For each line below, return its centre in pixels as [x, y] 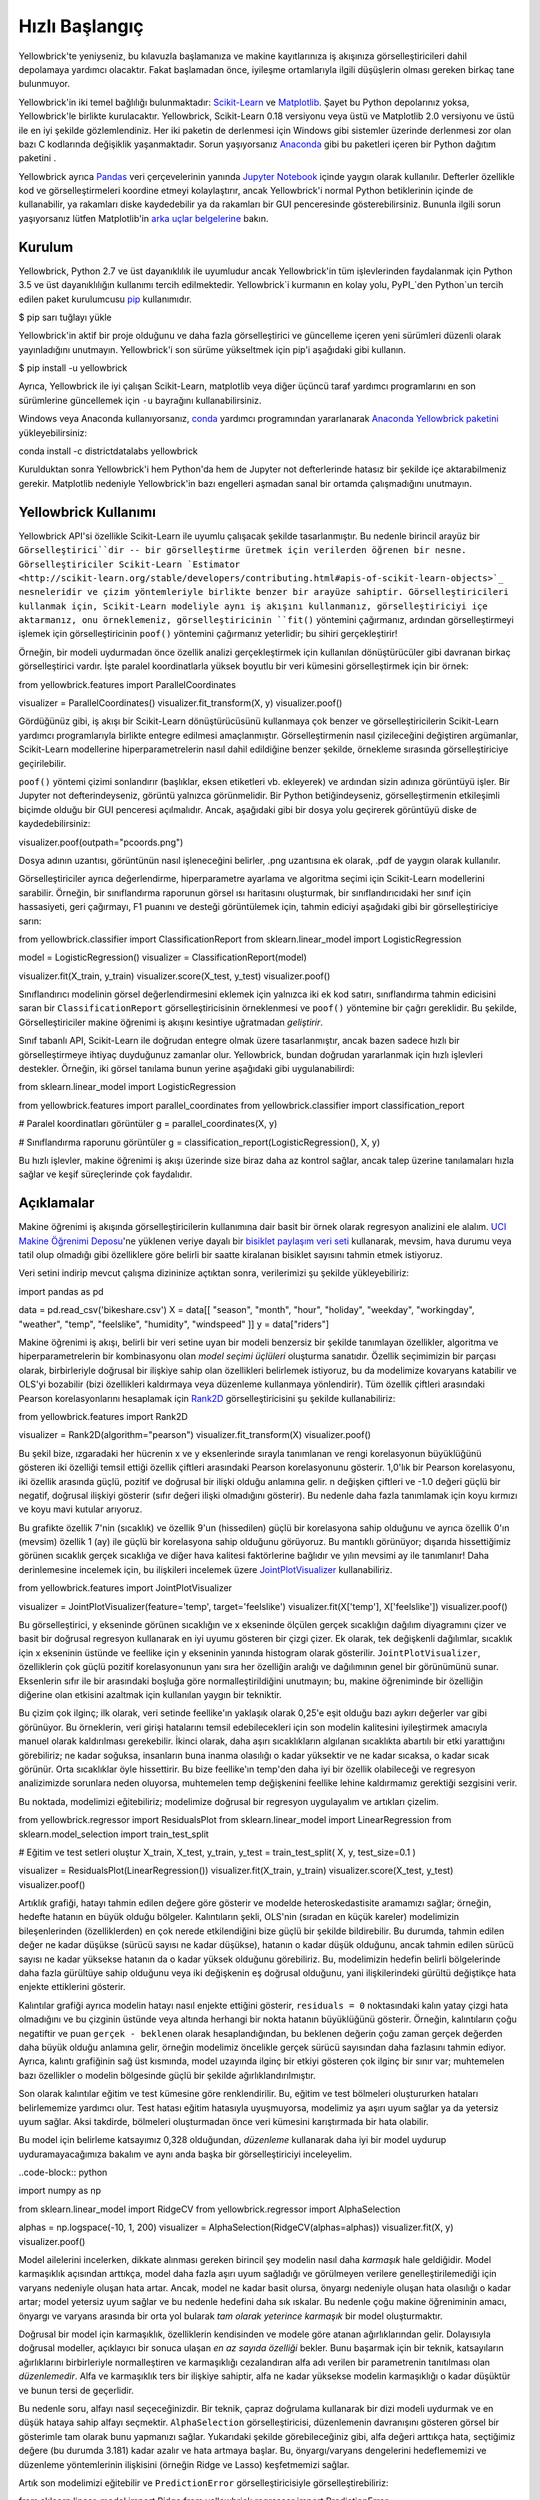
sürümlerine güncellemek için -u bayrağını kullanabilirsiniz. [140, 400]
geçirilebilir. [42, 763]
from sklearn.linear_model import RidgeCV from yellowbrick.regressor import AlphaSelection [209, 2209]
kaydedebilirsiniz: [54, 824]
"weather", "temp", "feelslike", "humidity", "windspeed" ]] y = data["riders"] [174, 1324]
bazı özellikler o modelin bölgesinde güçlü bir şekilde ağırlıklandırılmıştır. [167, 2075]
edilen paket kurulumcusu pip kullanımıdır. [105, 299]
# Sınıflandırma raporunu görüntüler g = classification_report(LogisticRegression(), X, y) [199, 1142]
